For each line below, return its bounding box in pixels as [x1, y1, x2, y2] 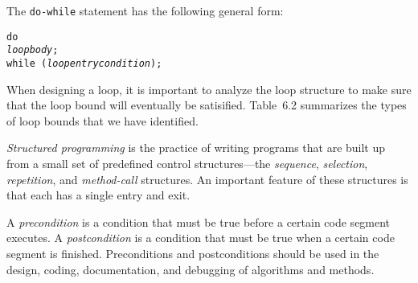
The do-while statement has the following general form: [6, 2, 284, 18]
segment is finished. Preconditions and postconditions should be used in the [6, 244, 379, 261]
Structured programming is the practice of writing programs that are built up [6, 139, 386, 156]
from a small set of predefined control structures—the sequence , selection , [6, 155, 368, 171]
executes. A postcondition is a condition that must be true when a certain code [6, 229, 395, 246]
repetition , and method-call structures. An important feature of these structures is [6, 170, 408, 187]
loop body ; [6, 44, 59, 56]
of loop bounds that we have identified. [6, 112, 199, 129]
